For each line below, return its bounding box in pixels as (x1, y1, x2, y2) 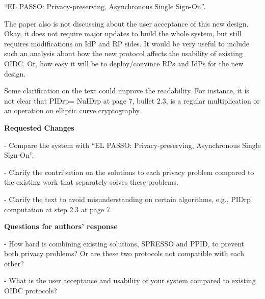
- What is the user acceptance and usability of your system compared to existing (4, 275, 256, 286)
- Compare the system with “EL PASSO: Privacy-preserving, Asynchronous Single (4, 139, 261, 150)
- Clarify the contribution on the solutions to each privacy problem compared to (4, 166, 254, 177)
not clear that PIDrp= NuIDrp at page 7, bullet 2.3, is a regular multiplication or (4, 95, 260, 106)
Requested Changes (4, 122, 74, 133)
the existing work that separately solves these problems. (4, 177, 178, 187)
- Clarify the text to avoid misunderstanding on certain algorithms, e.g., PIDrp (4, 193, 251, 204)
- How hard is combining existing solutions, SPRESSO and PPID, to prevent (4, 238, 244, 248)
